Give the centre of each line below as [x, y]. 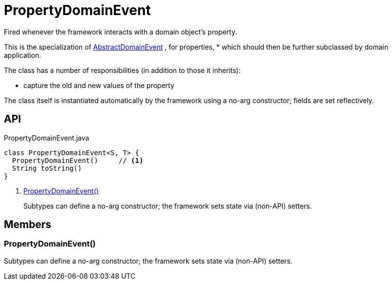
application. [23, 55]
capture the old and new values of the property [99, 85]
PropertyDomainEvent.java [47, 138]
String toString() [47, 168]
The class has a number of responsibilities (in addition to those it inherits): [122, 70]
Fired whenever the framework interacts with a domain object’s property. [121, 32]
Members [28, 225]
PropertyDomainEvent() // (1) [78, 160]
